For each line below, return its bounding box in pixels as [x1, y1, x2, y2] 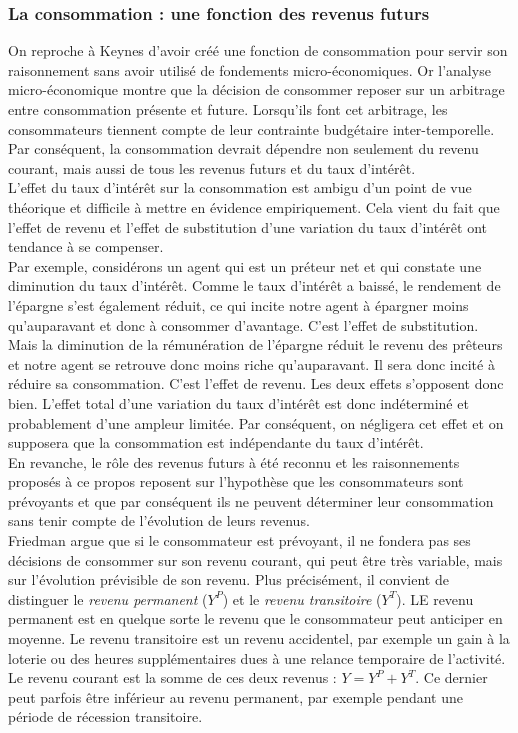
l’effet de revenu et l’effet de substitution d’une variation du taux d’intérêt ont [8, 216, 488, 237]
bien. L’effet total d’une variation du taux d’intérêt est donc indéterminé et [8, 392, 469, 413]
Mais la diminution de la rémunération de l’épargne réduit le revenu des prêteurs [8, 334, 503, 355]
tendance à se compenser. [8, 236, 164, 257]
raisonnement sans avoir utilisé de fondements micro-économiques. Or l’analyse [8, 59, 491, 80]
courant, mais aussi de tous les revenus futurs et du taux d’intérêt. [8, 157, 416, 178]
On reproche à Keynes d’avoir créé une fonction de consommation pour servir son [8, 40, 508, 61]
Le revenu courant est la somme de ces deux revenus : [8, 667, 337, 688]
